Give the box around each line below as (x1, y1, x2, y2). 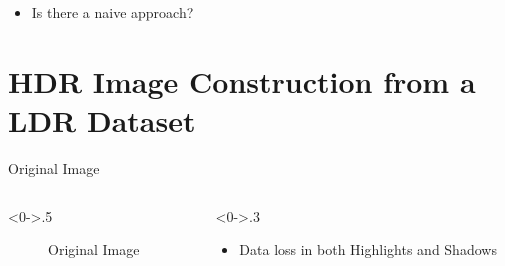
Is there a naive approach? (31, 2, 194, 22)
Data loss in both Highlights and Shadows (239, 239, 497, 260)
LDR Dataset (8, 99, 196, 140)
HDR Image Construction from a (8, 60, 476, 101)
